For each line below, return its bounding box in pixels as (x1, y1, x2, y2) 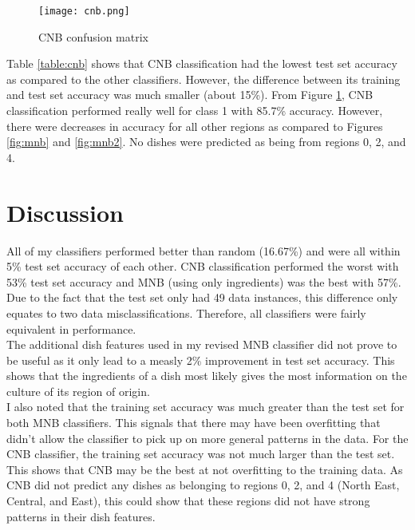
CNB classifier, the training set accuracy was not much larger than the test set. (6, 445, 395, 462)
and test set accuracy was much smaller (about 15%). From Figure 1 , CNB (6, 86, 373, 103)
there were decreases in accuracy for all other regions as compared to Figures (6, 117, 383, 134)
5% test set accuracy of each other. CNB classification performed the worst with (6, 258, 399, 275)
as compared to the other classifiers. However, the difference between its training (6, 70, 401, 87)
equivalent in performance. (6, 320, 136, 337)
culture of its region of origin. (6, 382, 150, 399)
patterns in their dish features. (6, 508, 156, 524)
